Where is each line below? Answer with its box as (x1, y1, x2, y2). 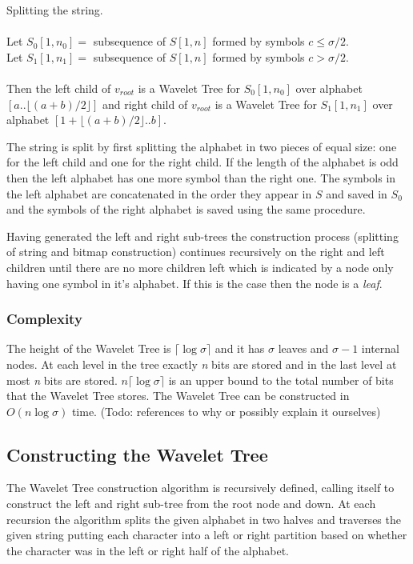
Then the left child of (6, 79, 111, 96)
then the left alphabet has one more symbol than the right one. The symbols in (6, 169, 396, 186)
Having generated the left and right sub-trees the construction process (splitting (6, 227, 399, 244)
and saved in (326, 185, 387, 202)
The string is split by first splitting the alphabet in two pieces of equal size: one (6, 138, 397, 154)
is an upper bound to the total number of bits (168, 371, 394, 388)
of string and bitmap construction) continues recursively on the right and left (6, 243, 385, 260)
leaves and (278, 340, 329, 357)
